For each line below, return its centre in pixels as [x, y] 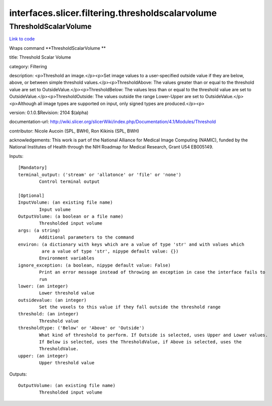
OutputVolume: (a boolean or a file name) [71, 216]
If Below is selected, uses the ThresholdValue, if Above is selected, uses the [140, 342]
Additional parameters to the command [87, 237]
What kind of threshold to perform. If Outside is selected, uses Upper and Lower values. [153, 335]
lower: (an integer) [43, 286]
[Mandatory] [33, 168]
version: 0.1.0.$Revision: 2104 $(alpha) [49, 113]
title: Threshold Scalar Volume [40, 57]
